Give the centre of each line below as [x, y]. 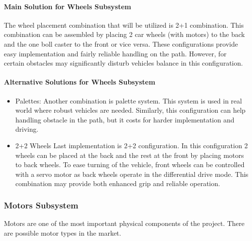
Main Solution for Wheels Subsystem [67, 6]
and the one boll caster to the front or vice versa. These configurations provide [121, 43]
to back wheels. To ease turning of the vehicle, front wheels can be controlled [130, 164]
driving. [27, 129]
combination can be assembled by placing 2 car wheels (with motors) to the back [125, 34]
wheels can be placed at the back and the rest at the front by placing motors [130, 155]
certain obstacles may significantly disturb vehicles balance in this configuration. [124, 63]
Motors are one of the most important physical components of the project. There [124, 223]
